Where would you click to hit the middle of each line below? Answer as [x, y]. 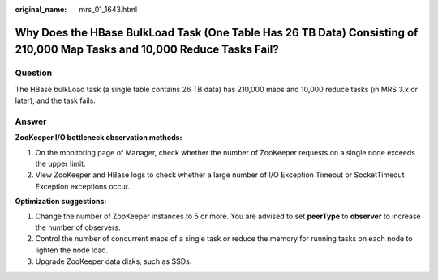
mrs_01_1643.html [108, 9]
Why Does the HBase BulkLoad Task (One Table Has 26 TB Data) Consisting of [217, 32]
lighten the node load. [72, 250]
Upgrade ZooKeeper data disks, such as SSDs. [114, 261]
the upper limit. [60, 164]
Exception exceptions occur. [83, 186]
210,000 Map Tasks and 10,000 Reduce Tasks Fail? [147, 50]
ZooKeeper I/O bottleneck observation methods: [99, 138]
